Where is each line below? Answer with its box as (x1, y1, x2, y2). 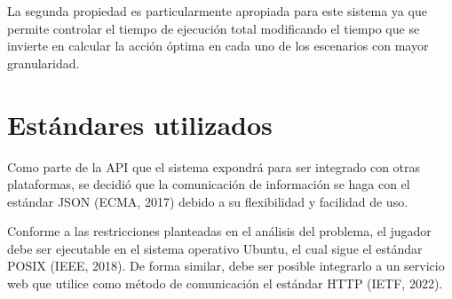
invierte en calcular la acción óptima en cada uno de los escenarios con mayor (7, 36, 429, 55)
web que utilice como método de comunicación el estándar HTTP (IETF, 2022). (7, 274, 443, 293)
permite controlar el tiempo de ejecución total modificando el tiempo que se (7, 19, 420, 37)
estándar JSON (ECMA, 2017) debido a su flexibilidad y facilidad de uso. (7, 192, 408, 210)
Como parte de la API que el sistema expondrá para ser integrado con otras (7, 157, 421, 176)
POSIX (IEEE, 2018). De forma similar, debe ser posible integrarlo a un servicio (7, 256, 445, 275)
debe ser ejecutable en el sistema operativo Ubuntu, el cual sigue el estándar (7, 239, 423, 257)
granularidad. (7, 53, 80, 72)
